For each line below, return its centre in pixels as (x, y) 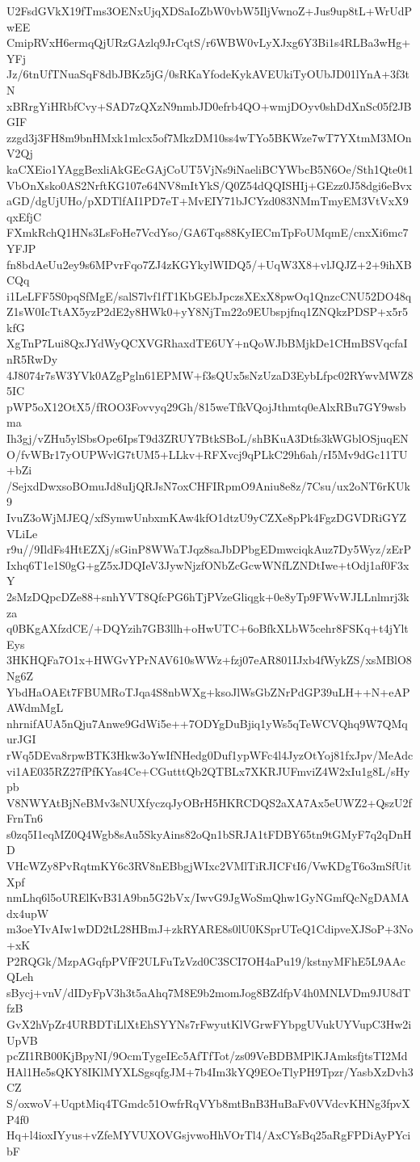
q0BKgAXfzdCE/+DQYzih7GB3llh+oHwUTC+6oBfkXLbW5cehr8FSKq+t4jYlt (208, 628)
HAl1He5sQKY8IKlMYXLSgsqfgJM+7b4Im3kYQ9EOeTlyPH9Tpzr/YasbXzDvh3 (210, 1071)
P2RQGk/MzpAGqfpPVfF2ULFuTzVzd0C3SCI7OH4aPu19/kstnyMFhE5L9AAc (206, 960)
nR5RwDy (32, 359)
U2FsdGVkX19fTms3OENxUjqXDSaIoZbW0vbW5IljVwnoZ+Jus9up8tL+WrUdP (210, 11)
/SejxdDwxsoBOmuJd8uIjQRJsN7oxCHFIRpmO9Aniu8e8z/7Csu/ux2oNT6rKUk (208, 485)
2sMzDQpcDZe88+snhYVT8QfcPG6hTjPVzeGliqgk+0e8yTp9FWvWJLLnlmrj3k (208, 596)
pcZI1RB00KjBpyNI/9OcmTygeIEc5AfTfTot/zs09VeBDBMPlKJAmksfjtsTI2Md (207, 1056)
